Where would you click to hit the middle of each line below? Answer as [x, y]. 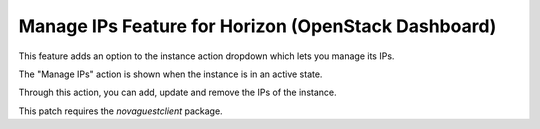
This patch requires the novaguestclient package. [121, 111]
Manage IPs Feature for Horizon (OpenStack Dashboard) [257, 26]
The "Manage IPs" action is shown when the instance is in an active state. [170, 74]
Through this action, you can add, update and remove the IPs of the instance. [177, 92]
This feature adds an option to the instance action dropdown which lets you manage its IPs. [206, 56]
